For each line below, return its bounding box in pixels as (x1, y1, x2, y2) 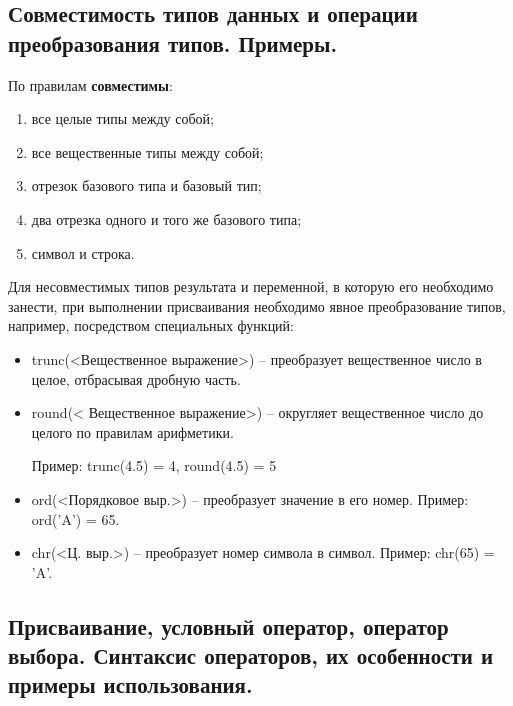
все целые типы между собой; (31, 108, 214, 129)
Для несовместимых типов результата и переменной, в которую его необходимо (8, 276, 494, 297)
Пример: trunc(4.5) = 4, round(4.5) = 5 (31, 455, 277, 476)
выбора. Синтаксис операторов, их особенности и (8, 640, 494, 671)
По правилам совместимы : (8, 74, 173, 95)
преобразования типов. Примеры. (8, 27, 338, 58)
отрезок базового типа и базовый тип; (31, 175, 262, 196)
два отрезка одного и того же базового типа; (31, 208, 302, 229)
